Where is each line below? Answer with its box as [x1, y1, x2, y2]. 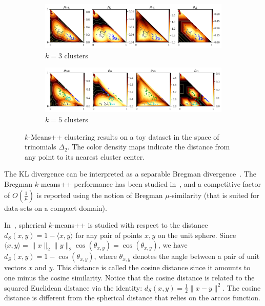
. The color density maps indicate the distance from [67, 141, 230, 152]
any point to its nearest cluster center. [25, 151, 145, 162]
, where [94, 251, 117, 261]
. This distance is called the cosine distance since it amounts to [52, 262, 251, 273]
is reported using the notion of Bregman [36, 189, 163, 200]
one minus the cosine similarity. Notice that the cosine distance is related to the [4, 272, 255, 282]
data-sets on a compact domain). [4, 202, 107, 213]
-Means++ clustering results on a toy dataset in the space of [28, 131, 219, 142]
